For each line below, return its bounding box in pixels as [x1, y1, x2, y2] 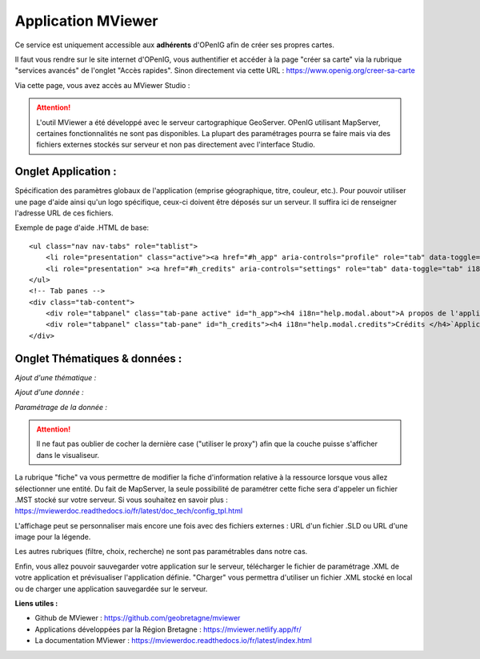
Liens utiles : [14, 599, 58, 609]
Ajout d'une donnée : [14, 388, 84, 397]
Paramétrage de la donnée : [14, 402, 108, 412]
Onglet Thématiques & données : [14, 352, 182, 365]
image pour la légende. [14, 532, 91, 542]
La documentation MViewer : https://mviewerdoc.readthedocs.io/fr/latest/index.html [34, 636, 312, 645]
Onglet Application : [14, 165, 117, 179]
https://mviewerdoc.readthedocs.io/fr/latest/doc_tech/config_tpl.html [14, 506, 243, 516]
